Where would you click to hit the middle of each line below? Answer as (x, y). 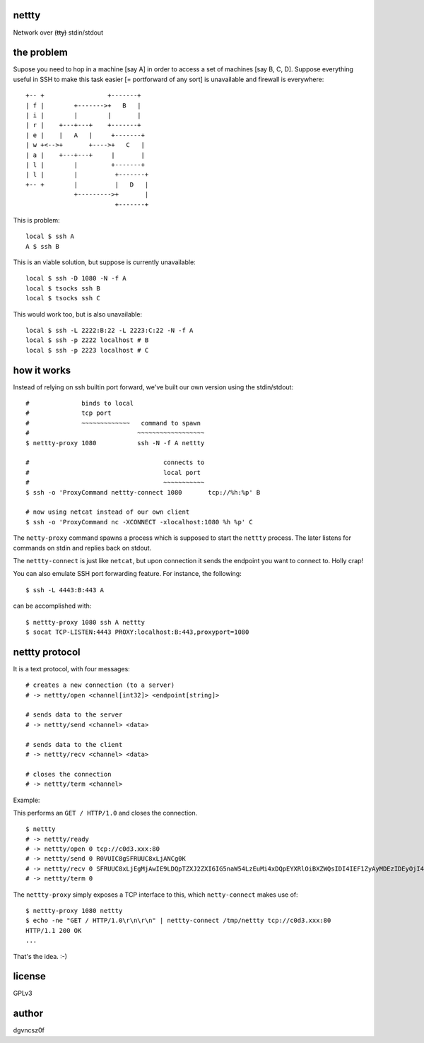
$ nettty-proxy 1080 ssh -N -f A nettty (115, 443)
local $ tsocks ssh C (63, 298)
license (29, 976)
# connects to (115, 462)
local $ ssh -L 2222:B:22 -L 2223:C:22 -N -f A (110, 331)
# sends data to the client (74, 744)
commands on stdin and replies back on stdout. (82, 548)
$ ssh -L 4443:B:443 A (65, 590)
